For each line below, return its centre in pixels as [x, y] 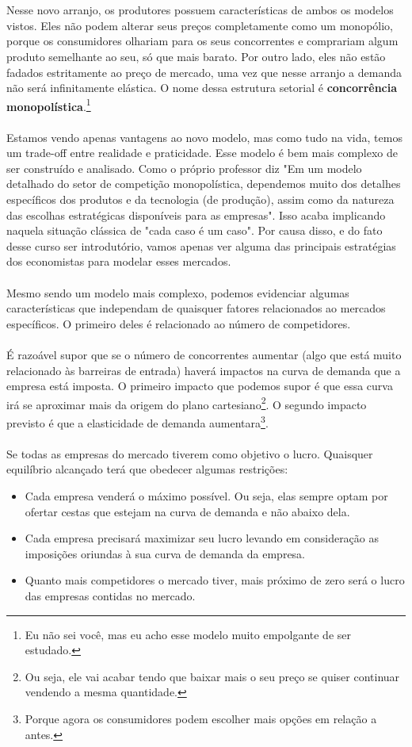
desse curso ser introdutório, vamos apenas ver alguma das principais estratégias [201, 245]
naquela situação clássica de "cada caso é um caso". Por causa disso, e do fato [195, 230]
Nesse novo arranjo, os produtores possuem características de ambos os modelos [200, 10]
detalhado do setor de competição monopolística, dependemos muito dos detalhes [204, 184]
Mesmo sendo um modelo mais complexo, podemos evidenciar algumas [178, 292]
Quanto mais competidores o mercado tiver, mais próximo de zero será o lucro [215, 580]
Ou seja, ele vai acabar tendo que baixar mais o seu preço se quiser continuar [212, 676]
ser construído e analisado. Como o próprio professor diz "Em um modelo [184, 168]
